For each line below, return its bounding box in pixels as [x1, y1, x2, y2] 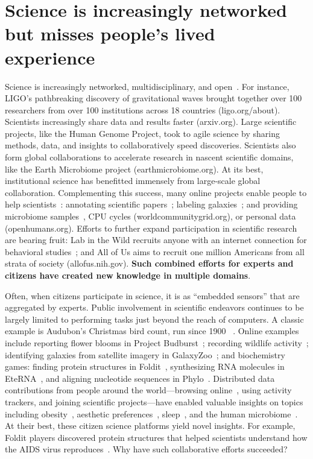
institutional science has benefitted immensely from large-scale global [5, 174, 261, 187]
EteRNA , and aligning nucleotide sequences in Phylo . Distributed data [5, 372, 275, 384]
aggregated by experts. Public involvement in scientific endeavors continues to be [5, 301, 304, 314]
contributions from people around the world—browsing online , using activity [5, 384, 292, 396]
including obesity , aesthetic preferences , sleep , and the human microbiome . [5, 407, 298, 420]
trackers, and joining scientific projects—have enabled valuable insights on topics [5, 395, 303, 408]
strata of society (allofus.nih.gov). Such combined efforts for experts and [5, 257, 294, 270]
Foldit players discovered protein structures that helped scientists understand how [5, 431, 308, 443]
